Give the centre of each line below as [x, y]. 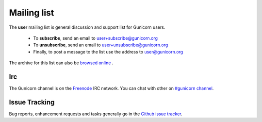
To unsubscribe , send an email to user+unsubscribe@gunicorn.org [101, 45]
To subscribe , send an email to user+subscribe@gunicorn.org [95, 38]
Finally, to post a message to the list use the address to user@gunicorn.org [108, 52]
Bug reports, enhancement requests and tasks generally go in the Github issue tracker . [96, 114]
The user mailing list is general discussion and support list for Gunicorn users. [87, 27]
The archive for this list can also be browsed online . [61, 63]
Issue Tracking [32, 102]
